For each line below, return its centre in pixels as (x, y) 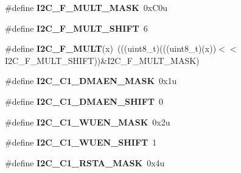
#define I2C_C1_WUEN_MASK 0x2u (88, 122)
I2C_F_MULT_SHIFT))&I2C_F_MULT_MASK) (102, 60)
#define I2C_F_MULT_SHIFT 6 (76, 28)
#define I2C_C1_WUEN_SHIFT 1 (81, 142)
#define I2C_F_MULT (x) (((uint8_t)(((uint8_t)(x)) (111, 48)
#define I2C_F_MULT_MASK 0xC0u (86, 7)
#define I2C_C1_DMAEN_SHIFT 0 (84, 101)
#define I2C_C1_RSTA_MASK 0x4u (85, 162)
